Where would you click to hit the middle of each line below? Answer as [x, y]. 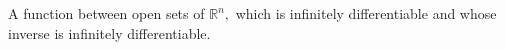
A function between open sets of [106, 13]
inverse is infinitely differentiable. [109, 32]
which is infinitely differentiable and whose [366, 13]
